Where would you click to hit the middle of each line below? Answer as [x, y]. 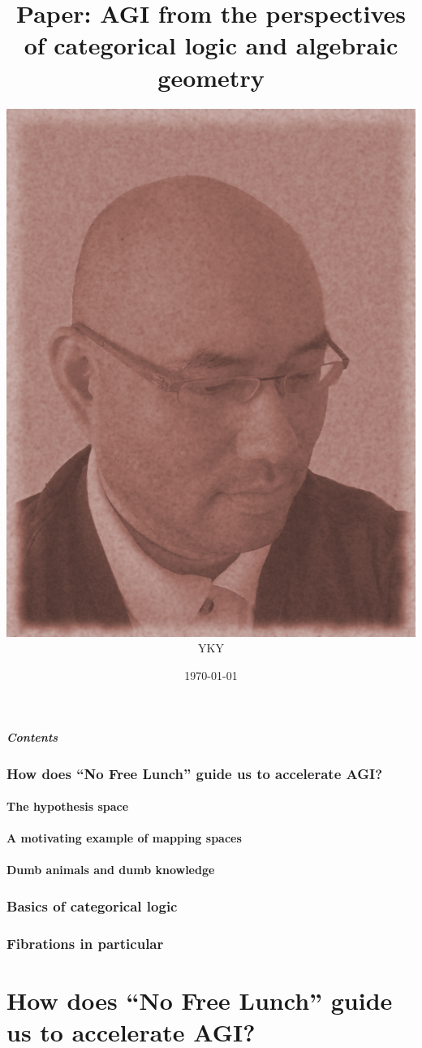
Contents [32, 736]
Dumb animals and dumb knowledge [111, 870]
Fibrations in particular [85, 943]
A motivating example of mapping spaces [124, 838]
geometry [211, 77]
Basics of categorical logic [92, 905]
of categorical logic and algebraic [211, 45]
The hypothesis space [68, 806]
